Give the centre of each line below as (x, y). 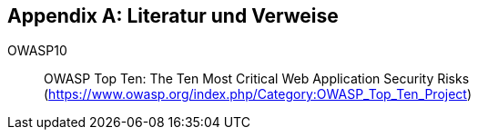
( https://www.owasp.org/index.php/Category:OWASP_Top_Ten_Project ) (258, 94)
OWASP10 (37, 51)
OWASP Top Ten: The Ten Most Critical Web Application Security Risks (257, 79)
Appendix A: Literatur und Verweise (173, 16)
